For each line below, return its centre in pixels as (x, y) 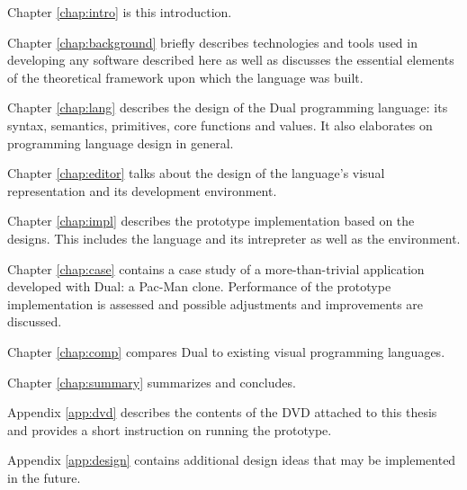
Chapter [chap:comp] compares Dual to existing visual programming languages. (226, 351)
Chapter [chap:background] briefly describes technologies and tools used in (212, 42)
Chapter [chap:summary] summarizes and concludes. (152, 382)
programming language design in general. (121, 143)
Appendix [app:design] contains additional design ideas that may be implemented (232, 460)
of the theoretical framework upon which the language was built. (185, 77)
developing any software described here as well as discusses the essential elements (231, 60)
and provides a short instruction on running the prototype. (170, 429)
